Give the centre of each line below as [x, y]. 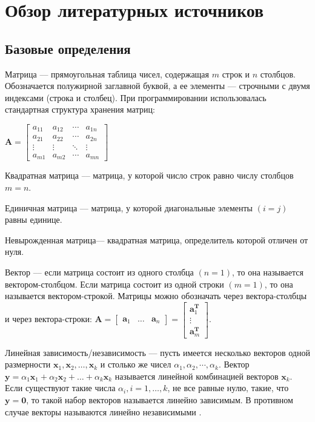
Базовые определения [68, 48]
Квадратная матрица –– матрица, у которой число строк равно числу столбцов [149, 175]
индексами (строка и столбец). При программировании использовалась [136, 97]
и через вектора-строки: [48, 319]
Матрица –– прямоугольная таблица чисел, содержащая [107, 74]
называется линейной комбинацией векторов [197, 376]
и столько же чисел [136, 364]
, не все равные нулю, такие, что [228, 388]
